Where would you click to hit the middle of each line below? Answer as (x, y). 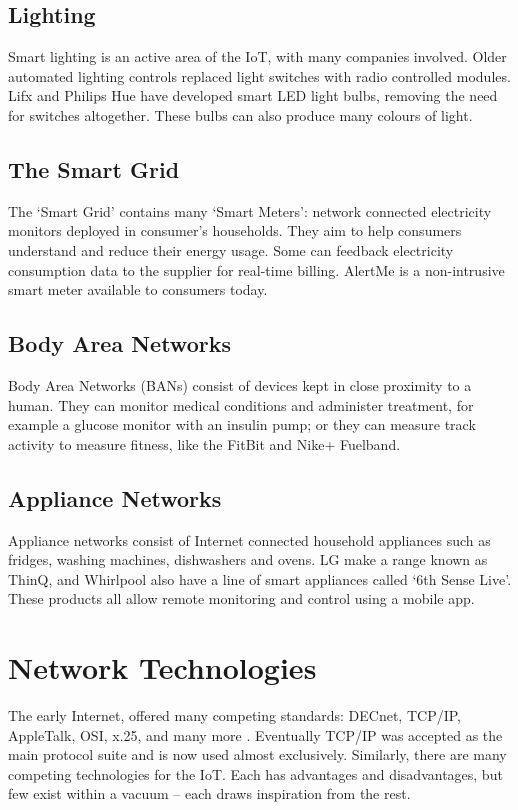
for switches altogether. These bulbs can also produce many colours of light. (240, 114)
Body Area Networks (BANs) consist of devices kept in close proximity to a (240, 384)
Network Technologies (162, 667)
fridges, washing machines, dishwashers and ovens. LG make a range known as (248, 559)
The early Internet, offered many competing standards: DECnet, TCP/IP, (234, 715)
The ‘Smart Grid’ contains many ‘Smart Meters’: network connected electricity (250, 210)
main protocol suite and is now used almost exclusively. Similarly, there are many (257, 754)
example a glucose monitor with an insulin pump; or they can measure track (242, 424)
